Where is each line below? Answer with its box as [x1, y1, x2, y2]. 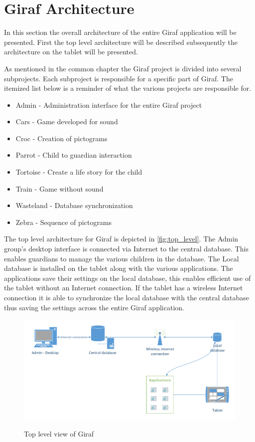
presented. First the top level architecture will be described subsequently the [4, 36, 238, 47]
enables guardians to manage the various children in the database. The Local [4, 253, 239, 263]
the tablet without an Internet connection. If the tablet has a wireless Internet [4, 282, 243, 293]
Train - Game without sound [15, 183, 104, 194]
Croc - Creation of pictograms [15, 133, 108, 143]
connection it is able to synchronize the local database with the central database [4, 292, 249, 302]
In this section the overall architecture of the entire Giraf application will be [4, 27, 237, 37]
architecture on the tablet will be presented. [4, 46, 138, 57]
